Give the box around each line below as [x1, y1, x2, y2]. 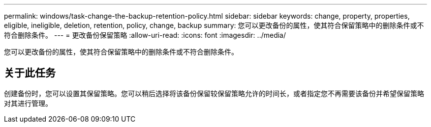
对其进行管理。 [4, 99, 52, 107]
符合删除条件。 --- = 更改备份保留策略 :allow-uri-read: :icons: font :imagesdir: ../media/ [4, 31, 286, 39]
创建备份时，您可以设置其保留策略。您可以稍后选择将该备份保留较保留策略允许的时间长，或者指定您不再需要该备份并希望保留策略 [4, 89, 424, 98]
